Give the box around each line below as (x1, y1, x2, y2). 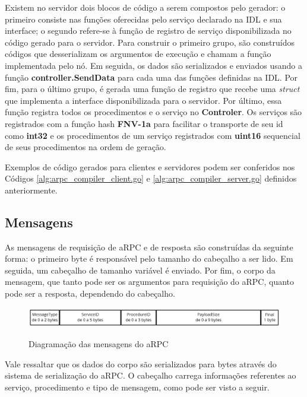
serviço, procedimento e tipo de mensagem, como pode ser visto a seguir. (5, 380, 270, 393)
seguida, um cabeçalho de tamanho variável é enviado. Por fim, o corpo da (5, 263, 276, 276)
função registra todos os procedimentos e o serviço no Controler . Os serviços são (5, 106, 302, 118)
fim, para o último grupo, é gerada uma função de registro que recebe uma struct (5, 82, 300, 95)
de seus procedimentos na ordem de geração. (5, 141, 166, 153)
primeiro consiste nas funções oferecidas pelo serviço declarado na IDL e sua (5, 12, 282, 25)
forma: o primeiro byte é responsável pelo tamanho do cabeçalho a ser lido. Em (5, 252, 293, 265)
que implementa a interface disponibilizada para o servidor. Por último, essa (5, 94, 282, 106)
